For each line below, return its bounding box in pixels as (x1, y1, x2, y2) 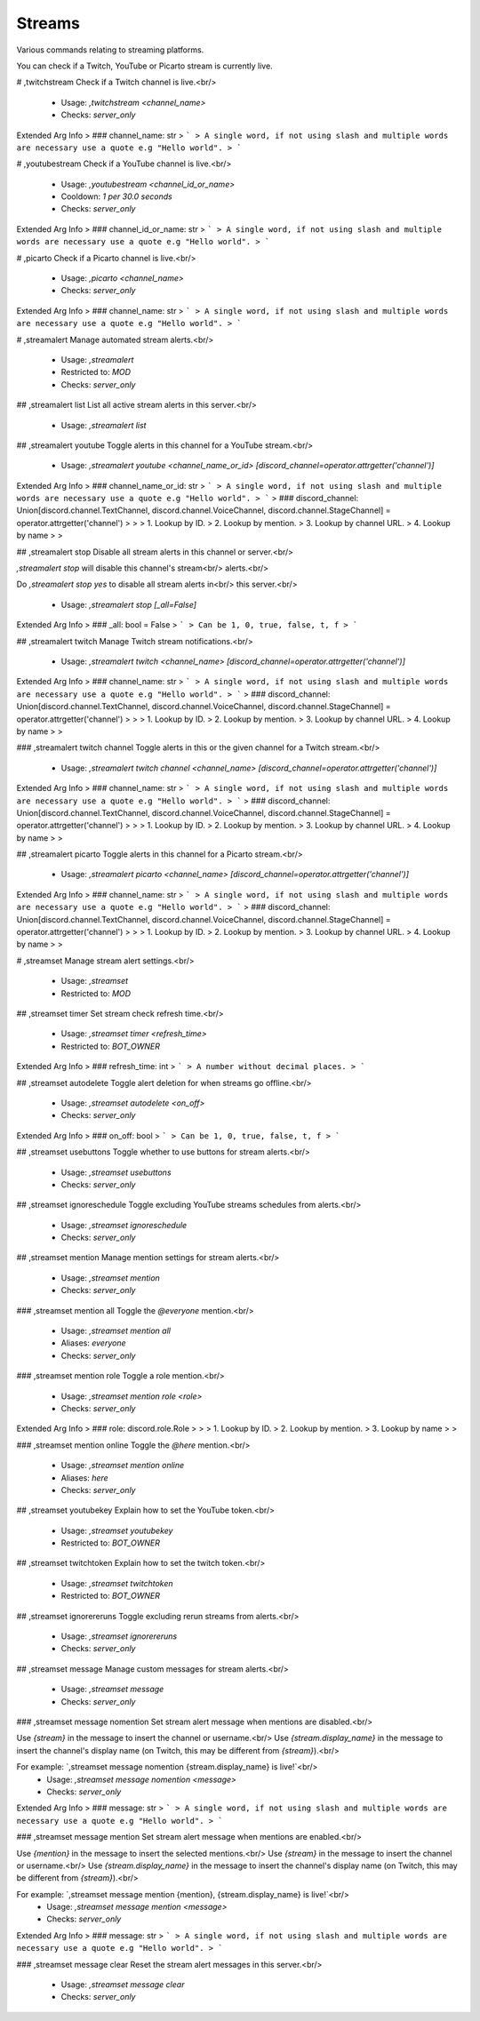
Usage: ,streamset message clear (60, 1979, 185, 1990)
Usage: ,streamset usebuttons (60, 1167, 172, 1178)
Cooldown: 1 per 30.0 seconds (60, 191, 172, 202)
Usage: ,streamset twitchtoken (60, 1578, 173, 1588)
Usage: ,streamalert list (60, 419, 147, 430)
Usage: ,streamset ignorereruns (60, 1631, 178, 1642)
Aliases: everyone (60, 1338, 126, 1348)
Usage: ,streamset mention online (60, 1460, 185, 1471)
